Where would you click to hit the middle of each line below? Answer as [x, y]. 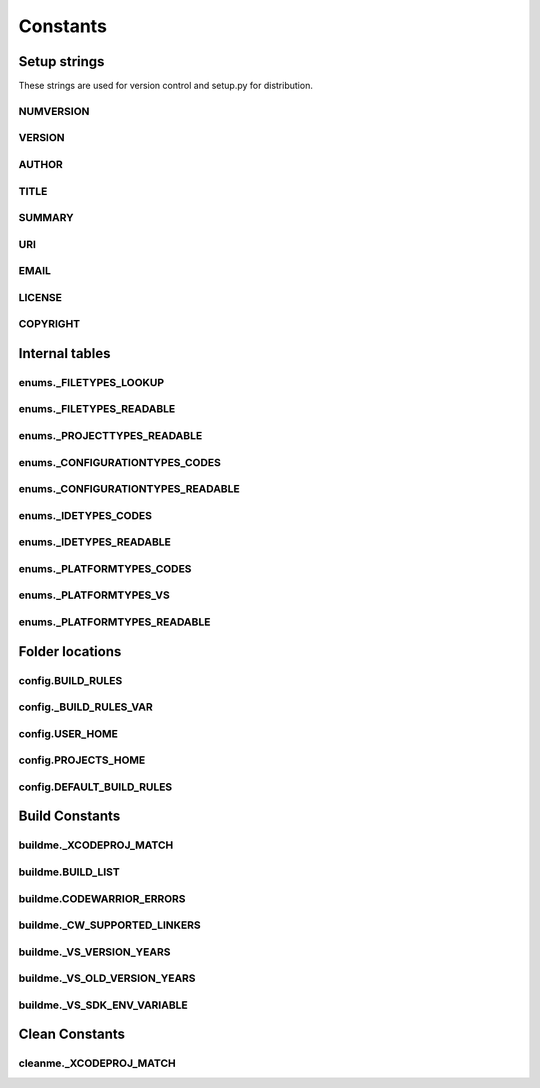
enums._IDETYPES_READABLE [95, 542]
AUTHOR [41, 164]
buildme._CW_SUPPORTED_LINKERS [109, 925]
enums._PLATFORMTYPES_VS [94, 595]
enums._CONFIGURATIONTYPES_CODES [120, 462]
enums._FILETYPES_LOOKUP [91, 382]
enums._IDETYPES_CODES [85, 515]
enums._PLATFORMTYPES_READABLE [114, 622]
